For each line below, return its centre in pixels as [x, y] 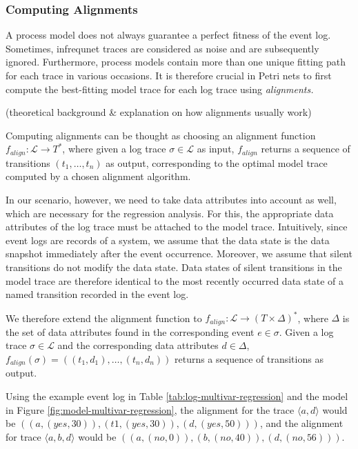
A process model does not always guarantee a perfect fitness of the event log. [168, 35]
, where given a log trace [114, 149]
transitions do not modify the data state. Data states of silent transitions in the [174, 267]
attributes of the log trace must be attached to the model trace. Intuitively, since [177, 227]
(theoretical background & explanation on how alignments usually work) [159, 112]
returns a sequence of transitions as [249, 358]
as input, [216, 149]
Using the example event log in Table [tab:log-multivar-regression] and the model [177, 396]
